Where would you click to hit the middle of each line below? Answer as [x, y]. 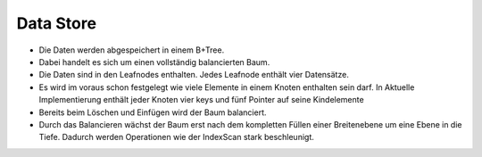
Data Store [57, 23]
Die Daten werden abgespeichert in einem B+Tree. [132, 50]
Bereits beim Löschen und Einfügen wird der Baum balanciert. [153, 112]
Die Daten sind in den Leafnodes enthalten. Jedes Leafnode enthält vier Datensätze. [194, 75]
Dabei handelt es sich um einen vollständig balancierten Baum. [154, 62]
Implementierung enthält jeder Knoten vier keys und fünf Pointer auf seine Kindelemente [202, 100]
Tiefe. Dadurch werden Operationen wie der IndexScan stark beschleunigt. [176, 137]
